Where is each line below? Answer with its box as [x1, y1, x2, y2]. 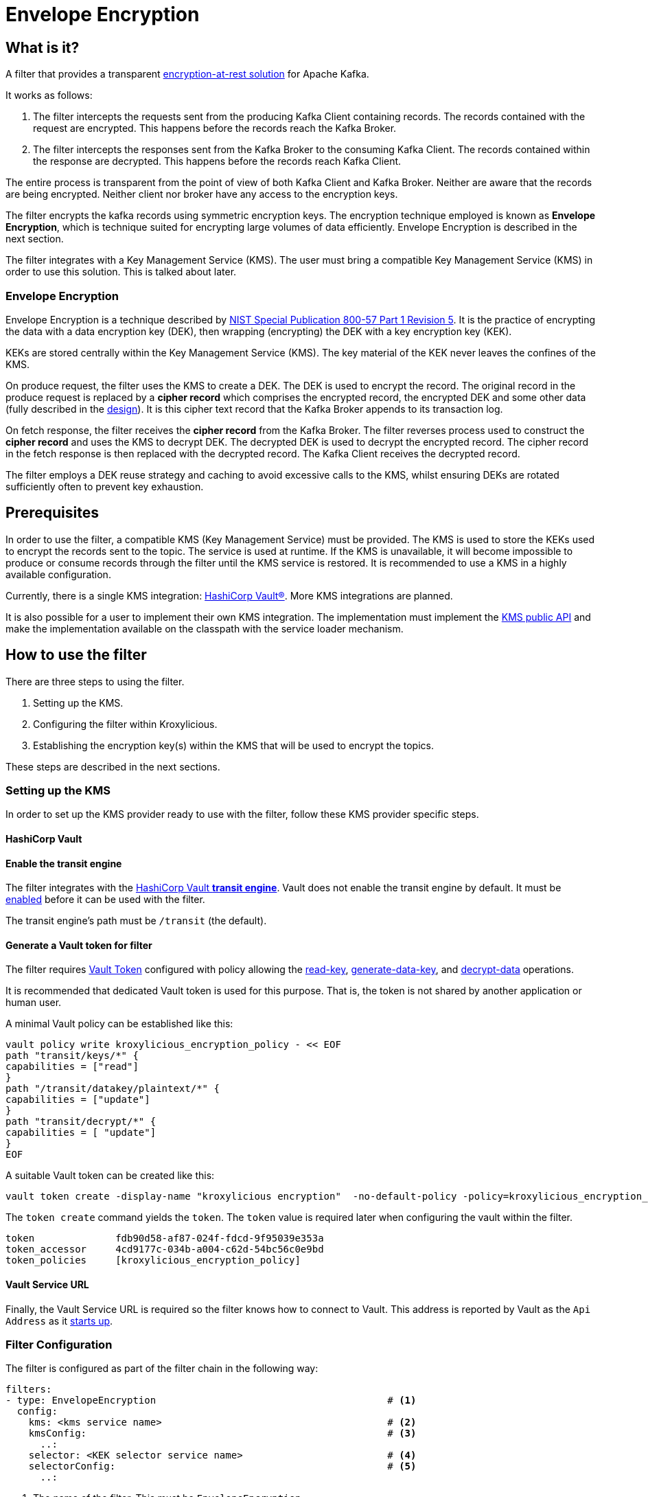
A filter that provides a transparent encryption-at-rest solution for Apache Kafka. [5, 68, 369, 80]
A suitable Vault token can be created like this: [5, 1169, 215, 1182]
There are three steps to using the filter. [5, 675, 185, 687]
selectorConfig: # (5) [28, 1461, 417, 1472]
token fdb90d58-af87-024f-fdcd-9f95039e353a [5, 1233, 324, 1244]
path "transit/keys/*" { [5, 1050, 139, 1062]
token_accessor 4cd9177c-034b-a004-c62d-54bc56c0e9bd [5, 1244, 324, 1255]
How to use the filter [5, 646, 147, 664]
